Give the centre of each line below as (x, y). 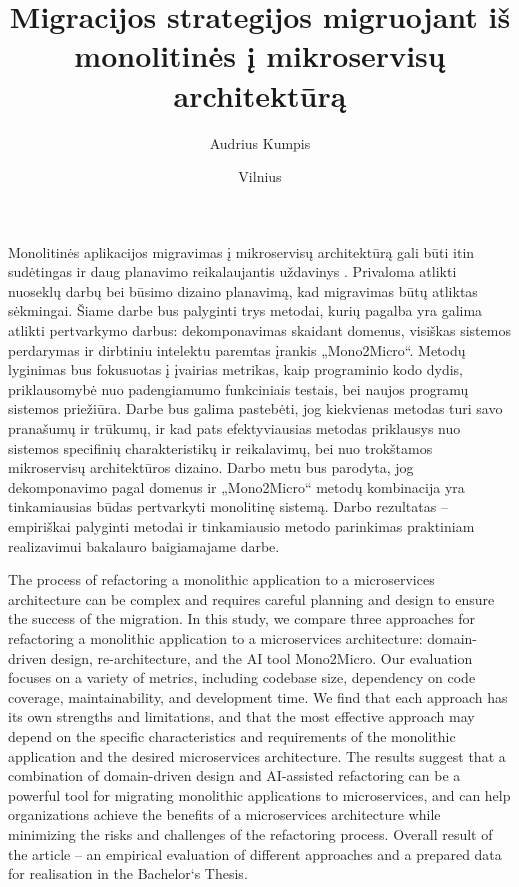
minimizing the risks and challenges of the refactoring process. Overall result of (250, 833)
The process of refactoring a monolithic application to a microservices (221, 579)
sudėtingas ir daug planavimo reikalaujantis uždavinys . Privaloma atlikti (232, 271)
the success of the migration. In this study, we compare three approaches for (241, 618)
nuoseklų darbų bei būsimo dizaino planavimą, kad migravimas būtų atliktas (243, 290)
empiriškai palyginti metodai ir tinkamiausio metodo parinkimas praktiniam (241, 526)
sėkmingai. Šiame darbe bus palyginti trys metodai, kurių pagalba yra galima (245, 310)
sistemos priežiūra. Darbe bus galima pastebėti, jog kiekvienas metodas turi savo (255, 408)
